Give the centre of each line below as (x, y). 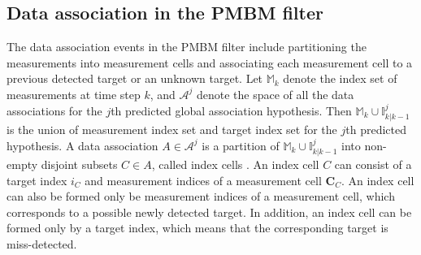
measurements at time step (74, 94)
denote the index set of (340, 78)
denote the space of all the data (275, 94)
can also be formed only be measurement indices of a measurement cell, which (201, 196)
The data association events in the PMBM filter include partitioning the (187, 47)
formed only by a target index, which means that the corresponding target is (197, 228)
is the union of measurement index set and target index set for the (172, 129)
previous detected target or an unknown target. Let (135, 78)
